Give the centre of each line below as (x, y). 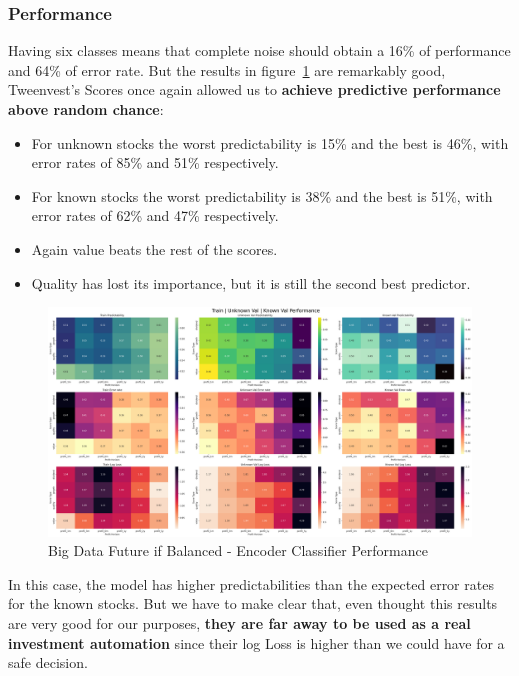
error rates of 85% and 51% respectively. (155, 162)
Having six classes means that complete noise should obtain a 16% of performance (259, 50)
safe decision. (48, 662)
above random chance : (86, 109)
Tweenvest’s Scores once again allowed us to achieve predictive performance (254, 89)
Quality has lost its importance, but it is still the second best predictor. (251, 282)
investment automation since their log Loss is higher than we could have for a (256, 642)
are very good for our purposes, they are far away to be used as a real (239, 622)
